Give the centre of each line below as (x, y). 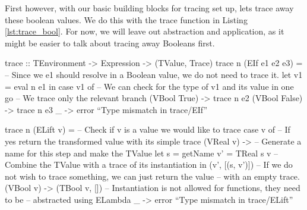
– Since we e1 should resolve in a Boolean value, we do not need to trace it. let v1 (154, 74)
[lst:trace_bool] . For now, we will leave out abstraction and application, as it (145, 31)
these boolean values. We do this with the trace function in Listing (126, 19)
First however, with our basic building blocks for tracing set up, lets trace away (149, 8)
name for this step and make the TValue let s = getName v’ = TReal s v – (142, 153)
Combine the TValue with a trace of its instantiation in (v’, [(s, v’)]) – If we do (149, 164)
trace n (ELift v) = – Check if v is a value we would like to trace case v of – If (148, 129)
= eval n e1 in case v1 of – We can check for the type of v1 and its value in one (149, 86)
